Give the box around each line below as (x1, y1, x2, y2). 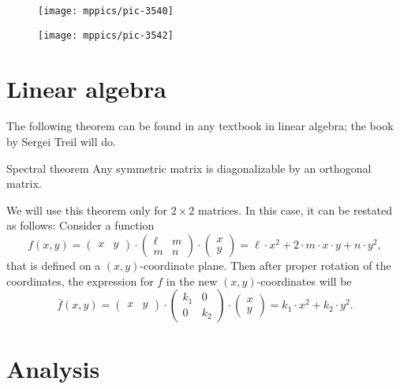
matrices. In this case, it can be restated (197, 201, 393, 218)
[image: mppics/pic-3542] (38, 29, 174, 41)
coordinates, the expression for (6, 272, 154, 289)
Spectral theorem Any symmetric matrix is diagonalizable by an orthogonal (6, 159, 372, 176)
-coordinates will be (256, 272, 352, 289)
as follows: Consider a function (6, 217, 155, 234)
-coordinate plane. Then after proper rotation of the (140, 257, 391, 273)
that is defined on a (6, 257, 101, 273)
